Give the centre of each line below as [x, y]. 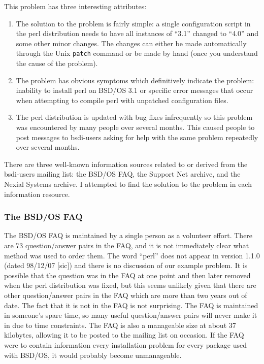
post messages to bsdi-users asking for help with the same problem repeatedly [137, 137]
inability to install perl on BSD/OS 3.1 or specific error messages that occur [135, 90]
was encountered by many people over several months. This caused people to [135, 127]
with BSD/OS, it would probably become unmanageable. [93, 355]
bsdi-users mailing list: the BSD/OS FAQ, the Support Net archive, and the [122, 174]
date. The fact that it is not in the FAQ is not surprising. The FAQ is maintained [131, 305]
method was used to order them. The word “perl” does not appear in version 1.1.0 [132, 255]
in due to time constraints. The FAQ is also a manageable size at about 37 [120, 325]
